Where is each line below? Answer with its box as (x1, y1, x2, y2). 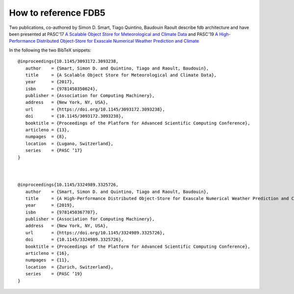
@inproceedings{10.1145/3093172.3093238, (18, 59, 119, 64)
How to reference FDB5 (9, 7, 105, 18)
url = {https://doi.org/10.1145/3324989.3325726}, (25, 230, 165, 235)
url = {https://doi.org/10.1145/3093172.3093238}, (25, 106, 165, 112)
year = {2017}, (25, 79, 75, 85)
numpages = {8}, (25, 134, 67, 140)
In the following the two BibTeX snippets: (9, 47, 92, 53)
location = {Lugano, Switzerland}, (25, 141, 114, 147)
